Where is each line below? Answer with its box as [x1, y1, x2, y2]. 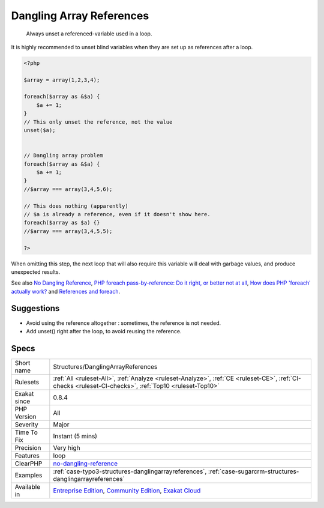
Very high [53, 443, 80, 452]
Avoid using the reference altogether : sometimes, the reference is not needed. [26, 319, 221, 327]
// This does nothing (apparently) [23, 202, 128, 210]
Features [14, 451, 40, 459]
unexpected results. [11, 268, 61, 276]
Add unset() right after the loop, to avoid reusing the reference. [26, 327, 182, 334]
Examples [14, 471, 43, 479]
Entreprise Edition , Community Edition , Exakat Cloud [53, 486, 201, 495]
